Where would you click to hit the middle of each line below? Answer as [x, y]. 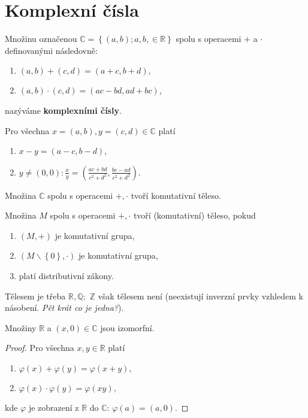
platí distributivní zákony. [66, 276]
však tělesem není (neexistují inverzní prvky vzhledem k [200, 296]
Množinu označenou [41, 39]
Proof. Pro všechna [40, 348]
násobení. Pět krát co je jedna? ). [64, 308]
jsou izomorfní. [127, 327]
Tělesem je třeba [35, 296]
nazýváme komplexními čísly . [63, 110]
